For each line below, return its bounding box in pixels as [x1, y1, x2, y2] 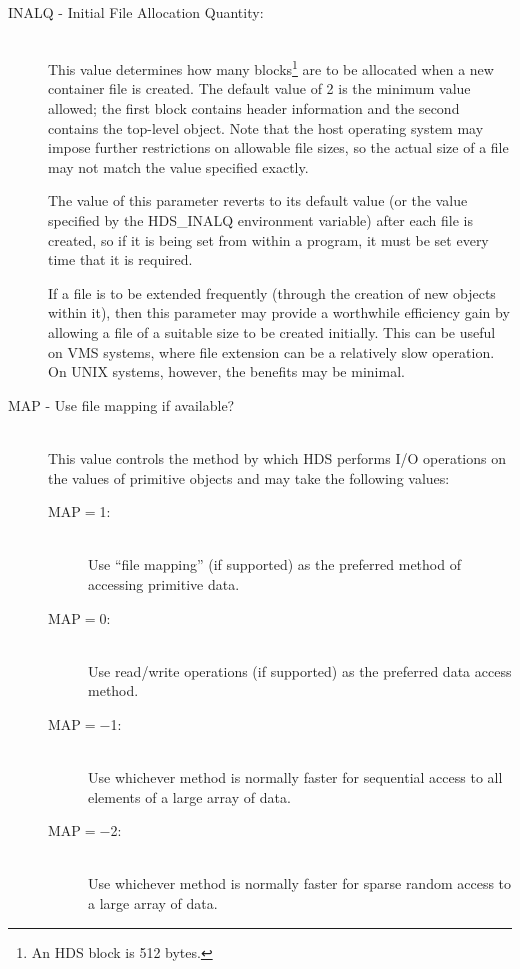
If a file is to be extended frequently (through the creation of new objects [48, 282, 496, 303]
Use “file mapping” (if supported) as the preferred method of [88, 554, 461, 575]
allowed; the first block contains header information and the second [48, 98, 460, 119]
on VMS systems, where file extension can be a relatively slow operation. [48, 341, 495, 362]
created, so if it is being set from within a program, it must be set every [48, 229, 489, 250]
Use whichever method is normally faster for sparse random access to [88, 873, 512, 894]
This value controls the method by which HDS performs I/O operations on [48, 447, 506, 468]
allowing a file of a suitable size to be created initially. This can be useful [48, 321, 496, 342]
